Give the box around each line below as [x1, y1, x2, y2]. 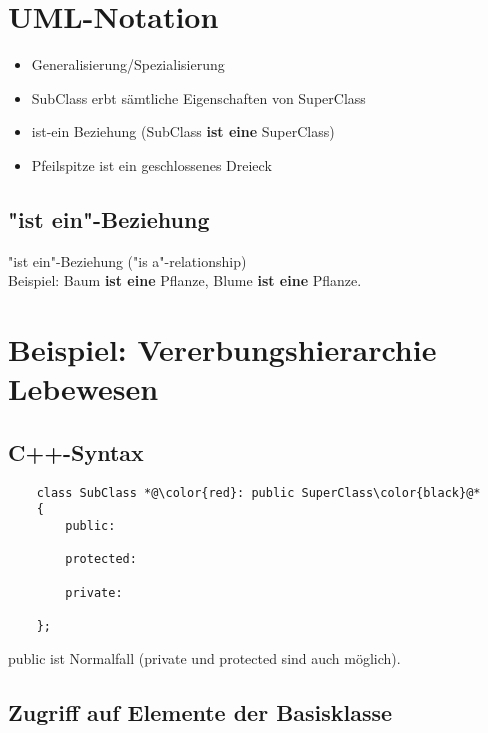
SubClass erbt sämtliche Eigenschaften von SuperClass [31, 87, 366, 108]
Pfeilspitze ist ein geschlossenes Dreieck [31, 154, 272, 175]
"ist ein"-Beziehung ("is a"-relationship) [8, 250, 247, 271]
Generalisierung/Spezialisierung [31, 54, 225, 75]
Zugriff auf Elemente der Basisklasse [8, 696, 393, 727]
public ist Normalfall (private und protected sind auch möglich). [8, 647, 401, 668]
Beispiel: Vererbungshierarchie [8, 329, 437, 370]
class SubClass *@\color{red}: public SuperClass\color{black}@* [36, 485, 481, 500]
